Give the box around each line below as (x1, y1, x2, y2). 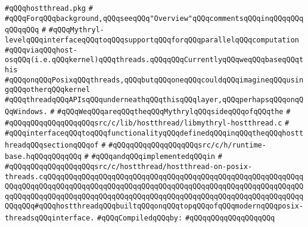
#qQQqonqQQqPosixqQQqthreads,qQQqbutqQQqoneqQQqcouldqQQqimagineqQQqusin (5, 75, 304, 84)
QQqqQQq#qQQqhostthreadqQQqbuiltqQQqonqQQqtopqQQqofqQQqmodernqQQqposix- (5, 202, 304, 211)
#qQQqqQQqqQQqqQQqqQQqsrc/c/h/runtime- (108, 140, 266, 149)
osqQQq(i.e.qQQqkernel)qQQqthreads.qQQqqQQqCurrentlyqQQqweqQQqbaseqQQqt (5, 56, 304, 65)
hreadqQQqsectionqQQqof (5, 140, 99, 149)
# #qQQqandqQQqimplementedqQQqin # (84, 152, 222, 161)
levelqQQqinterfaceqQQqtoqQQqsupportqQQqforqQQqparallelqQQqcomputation (5, 35, 299, 44)
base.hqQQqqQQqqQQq (5, 152, 82, 161)
